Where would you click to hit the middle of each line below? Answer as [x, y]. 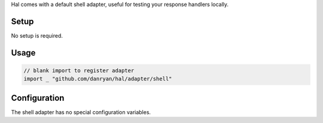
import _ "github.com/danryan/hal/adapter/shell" [98, 79]
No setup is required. [37, 35]
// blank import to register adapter [79, 70]
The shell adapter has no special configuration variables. [81, 112]
